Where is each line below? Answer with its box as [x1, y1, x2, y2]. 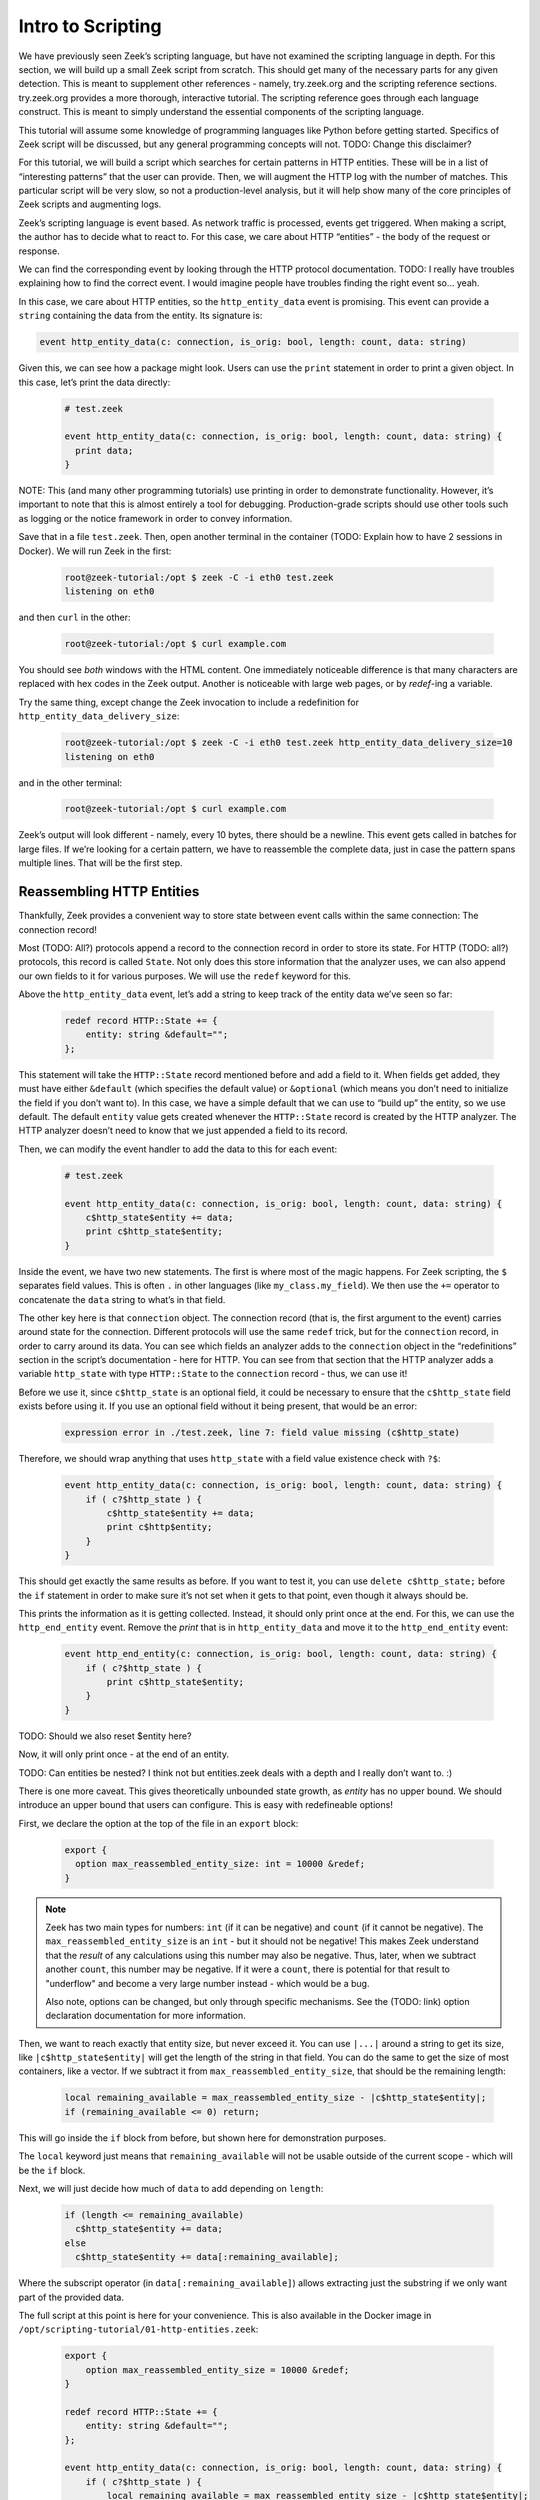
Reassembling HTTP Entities [18, 883, 200, 900]
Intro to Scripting [18, 15, 162, 37]
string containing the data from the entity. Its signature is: [18, 310, 263, 322]
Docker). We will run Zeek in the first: [18, 545, 172, 557]
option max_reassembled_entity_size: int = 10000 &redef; [75, 1858, 366, 1870]
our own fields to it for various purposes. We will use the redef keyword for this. [18, 970, 352, 982]
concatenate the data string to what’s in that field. [18, 1293, 226, 1305]
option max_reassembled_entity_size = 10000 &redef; [85, 2364, 350, 2375]
